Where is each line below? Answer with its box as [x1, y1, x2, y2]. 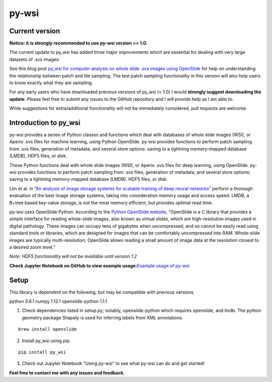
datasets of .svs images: [9, 56, 60, 62]
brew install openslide [18, 327, 77, 332]
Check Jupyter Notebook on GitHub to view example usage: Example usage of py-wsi [9, 263, 190, 269]
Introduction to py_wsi [9, 118, 81, 127]
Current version [9, 27, 60, 35]
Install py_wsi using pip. [22, 338, 71, 344]
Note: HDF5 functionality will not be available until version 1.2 [9, 253, 137, 260]
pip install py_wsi [18, 349, 66, 355]
